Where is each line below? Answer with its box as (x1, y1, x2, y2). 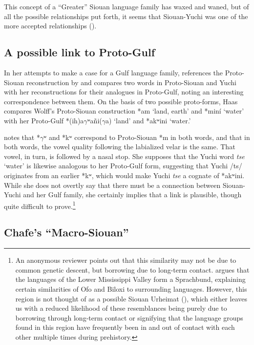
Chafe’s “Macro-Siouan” (4, 225, 129, 240)
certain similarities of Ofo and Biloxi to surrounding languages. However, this (15, 283, 247, 294)
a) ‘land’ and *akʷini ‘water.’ (106, 115, 191, 125)
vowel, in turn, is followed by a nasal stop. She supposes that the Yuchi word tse (4, 151, 245, 161)
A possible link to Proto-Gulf (4, 45, 155, 60)
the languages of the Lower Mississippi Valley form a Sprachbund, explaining (15, 274, 246, 284)
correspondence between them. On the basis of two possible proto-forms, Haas (4, 96, 238, 106)
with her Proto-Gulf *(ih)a (4, 115, 84, 125)
